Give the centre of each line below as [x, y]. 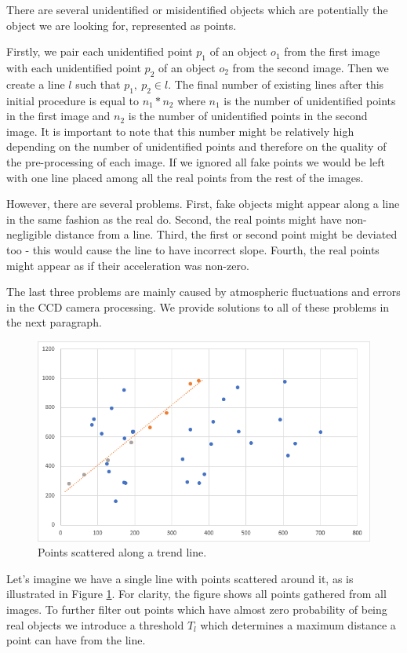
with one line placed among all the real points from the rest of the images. [185, 177]
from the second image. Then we [311, 67]
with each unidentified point [74, 67]
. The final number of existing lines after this [276, 84]
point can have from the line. [76, 640]
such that [98, 84]
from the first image [332, 51]
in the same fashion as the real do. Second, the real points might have [174, 219]
